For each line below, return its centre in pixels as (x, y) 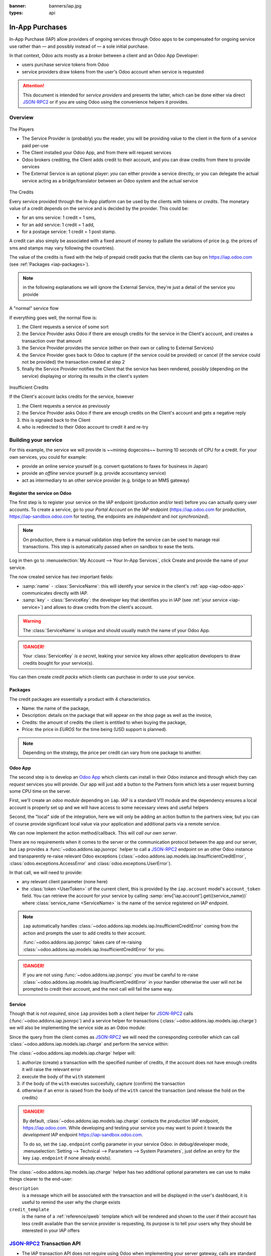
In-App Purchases (38, 27)
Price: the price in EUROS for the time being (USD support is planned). (95, 729)
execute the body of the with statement (63, 1076)
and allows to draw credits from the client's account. (99, 607)
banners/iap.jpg (65, 6)
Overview (21, 117)
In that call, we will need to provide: (46, 872)
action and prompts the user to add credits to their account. (85, 933)
